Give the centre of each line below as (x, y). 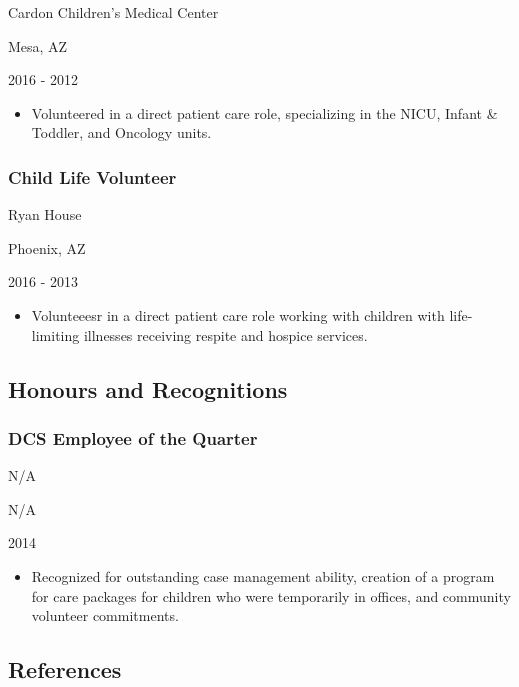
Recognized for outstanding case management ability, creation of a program (263, 575)
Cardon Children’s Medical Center (113, 12)
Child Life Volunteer (92, 176)
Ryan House (45, 214)
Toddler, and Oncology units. (121, 132)
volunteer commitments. (105, 615)
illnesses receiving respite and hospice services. (225, 334)
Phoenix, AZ (47, 247)
